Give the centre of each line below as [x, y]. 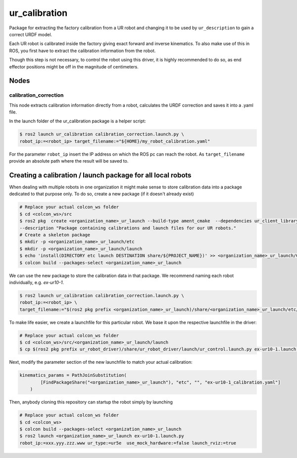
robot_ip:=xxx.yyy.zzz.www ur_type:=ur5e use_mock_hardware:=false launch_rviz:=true [128, 443]
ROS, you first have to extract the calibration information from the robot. [82, 51]
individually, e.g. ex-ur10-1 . [37, 282]
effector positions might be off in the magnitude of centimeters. [74, 66]
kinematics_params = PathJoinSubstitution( [73, 375]
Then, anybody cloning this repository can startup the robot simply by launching [91, 402]
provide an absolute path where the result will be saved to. [69, 161]
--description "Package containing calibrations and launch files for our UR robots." [128, 228]
